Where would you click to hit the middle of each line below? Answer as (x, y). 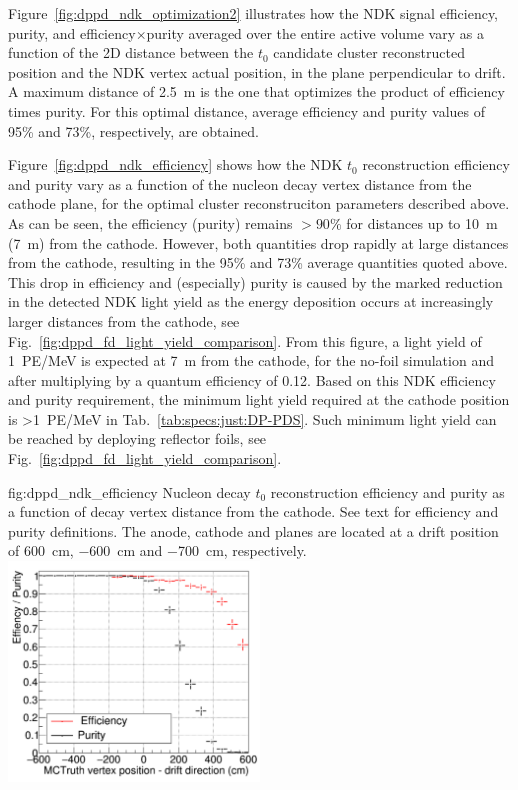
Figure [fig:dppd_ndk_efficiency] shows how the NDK (175, 164)
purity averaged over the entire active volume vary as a (315, 32)
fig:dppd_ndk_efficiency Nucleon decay (129, 491)
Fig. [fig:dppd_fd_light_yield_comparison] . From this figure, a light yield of (245, 340)
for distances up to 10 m (422, 222)
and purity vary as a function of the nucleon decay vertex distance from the (240, 183)
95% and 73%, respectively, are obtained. (133, 130)
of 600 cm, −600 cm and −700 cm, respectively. (157, 550)
